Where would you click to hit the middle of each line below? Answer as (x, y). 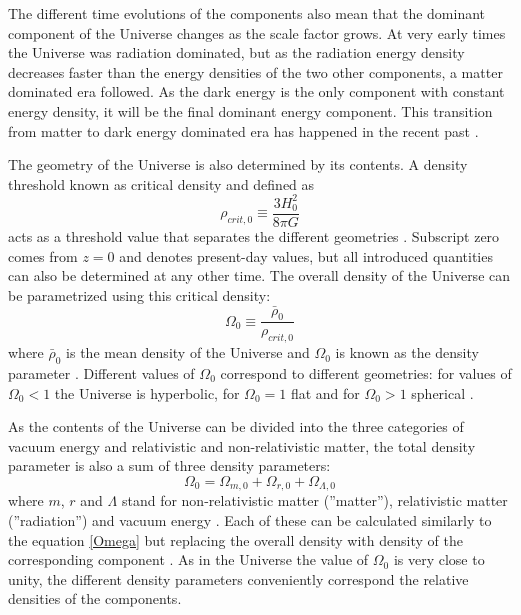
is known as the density (407, 352)
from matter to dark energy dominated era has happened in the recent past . (243, 130)
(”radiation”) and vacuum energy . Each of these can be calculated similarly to (250, 519)
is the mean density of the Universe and (188, 352)
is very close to (439, 559)
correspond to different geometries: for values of (366, 372)
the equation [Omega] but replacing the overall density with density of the (235, 539)
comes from (43, 255)
